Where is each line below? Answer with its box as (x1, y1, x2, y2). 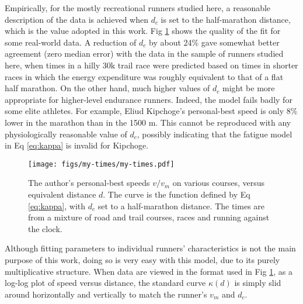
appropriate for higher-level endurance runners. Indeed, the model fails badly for (5, 93, 292, 105)
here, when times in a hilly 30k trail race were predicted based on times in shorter (5, 58, 298, 71)
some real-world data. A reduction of (5, 36, 137, 48)
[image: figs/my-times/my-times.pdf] (28, 160, 175, 168)
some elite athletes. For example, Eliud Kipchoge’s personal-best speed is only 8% (5, 105, 298, 117)
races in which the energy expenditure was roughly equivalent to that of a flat (5, 70, 284, 82)
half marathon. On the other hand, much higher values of (5, 82, 210, 94)
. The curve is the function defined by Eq (103, 188, 250, 200)
